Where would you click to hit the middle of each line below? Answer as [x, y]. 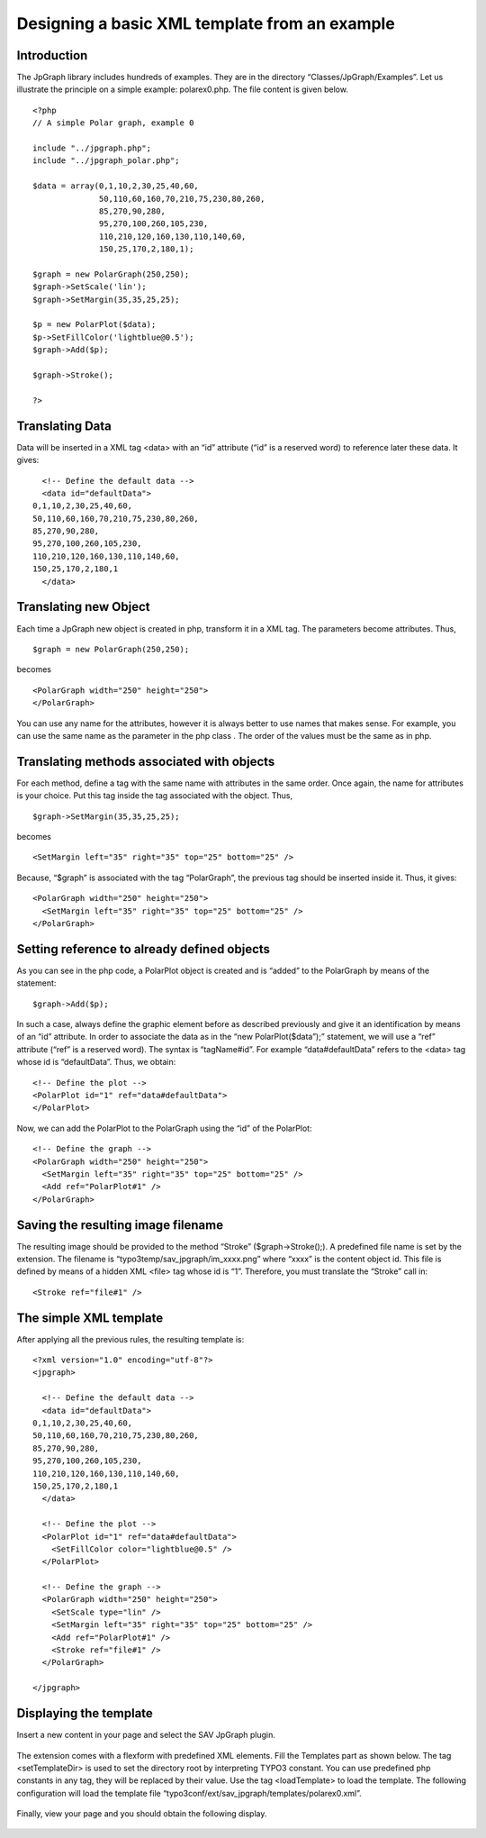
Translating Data [64, 426]
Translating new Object [83, 607]
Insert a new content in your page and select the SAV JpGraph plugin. [146, 1735]
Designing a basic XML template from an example [206, 23]
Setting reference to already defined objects [143, 949]
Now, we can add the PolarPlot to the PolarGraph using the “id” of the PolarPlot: [164, 1128]
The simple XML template [90, 1318]
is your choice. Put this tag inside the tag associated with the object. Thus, [154, 796]
